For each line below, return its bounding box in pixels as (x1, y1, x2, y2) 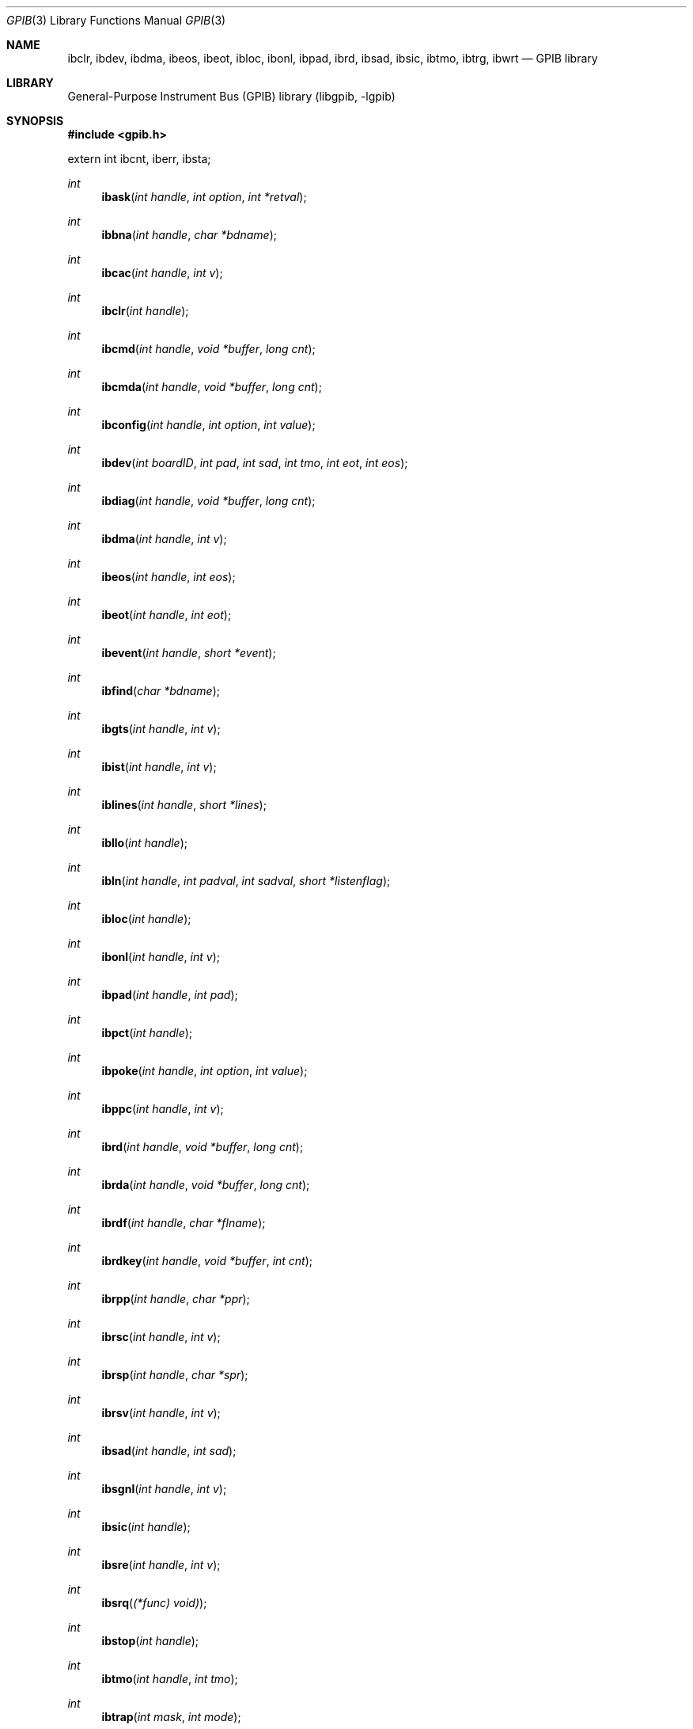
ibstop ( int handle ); (101, 1634, 199, 1647)
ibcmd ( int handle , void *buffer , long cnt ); (101, 342, 316, 355)
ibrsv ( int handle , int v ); (101, 1406, 221, 1419)
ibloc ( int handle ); (101, 912, 191, 925)
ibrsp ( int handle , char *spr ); (101, 1368, 248, 1381)
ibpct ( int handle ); (101, 1026, 193, 1039)
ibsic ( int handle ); (101, 1520, 191, 1533)
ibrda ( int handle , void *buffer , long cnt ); (101, 1178, 310, 1191)
